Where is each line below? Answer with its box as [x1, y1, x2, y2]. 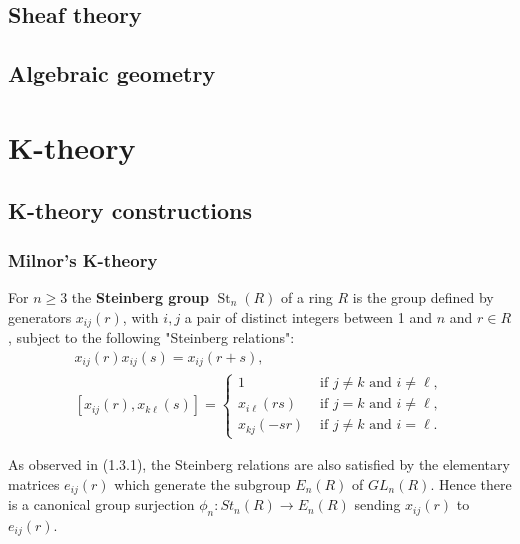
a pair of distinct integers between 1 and [184, 306, 433, 327]
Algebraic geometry [8, 58, 216, 89]
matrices [8, 473, 60, 494]
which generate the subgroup [114, 473, 291, 494]
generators [8, 306, 72, 327]
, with [122, 306, 159, 327]
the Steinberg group [71, 286, 209, 307]
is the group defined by [352, 286, 494, 307]
